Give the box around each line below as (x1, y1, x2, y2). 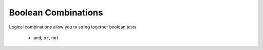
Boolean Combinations (9, 7, 103, 18)
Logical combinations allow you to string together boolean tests (9, 24, 136, 30)
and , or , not (33, 35, 59, 40)
